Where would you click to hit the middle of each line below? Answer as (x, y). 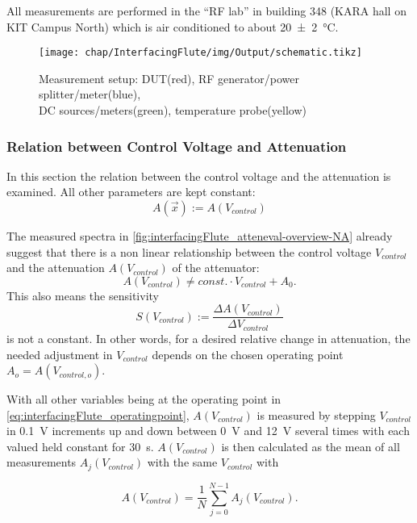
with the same (182, 462)
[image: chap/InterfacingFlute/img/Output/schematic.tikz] (200, 53)
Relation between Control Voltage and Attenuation (177, 146)
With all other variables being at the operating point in (144, 399)
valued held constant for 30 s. (80, 446)
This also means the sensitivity (83, 295)
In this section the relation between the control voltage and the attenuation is (199, 176)
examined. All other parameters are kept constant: (131, 192)
